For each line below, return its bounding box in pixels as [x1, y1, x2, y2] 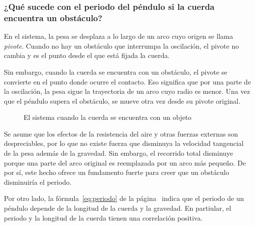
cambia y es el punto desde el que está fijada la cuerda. [4, 50, 170, 60]
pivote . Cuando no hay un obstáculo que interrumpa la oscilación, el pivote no [4, 40, 239, 51]
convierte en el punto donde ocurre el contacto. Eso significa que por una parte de [4, 76, 251, 86]
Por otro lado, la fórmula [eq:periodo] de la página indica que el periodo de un [4, 193, 244, 203]
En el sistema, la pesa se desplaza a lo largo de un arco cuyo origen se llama [4, 31, 233, 41]
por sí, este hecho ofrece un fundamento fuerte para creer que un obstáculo [4, 167, 229, 177]
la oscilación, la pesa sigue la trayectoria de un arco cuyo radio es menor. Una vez [4, 86, 250, 96]
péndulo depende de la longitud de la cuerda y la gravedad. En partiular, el [4, 203, 231, 213]
